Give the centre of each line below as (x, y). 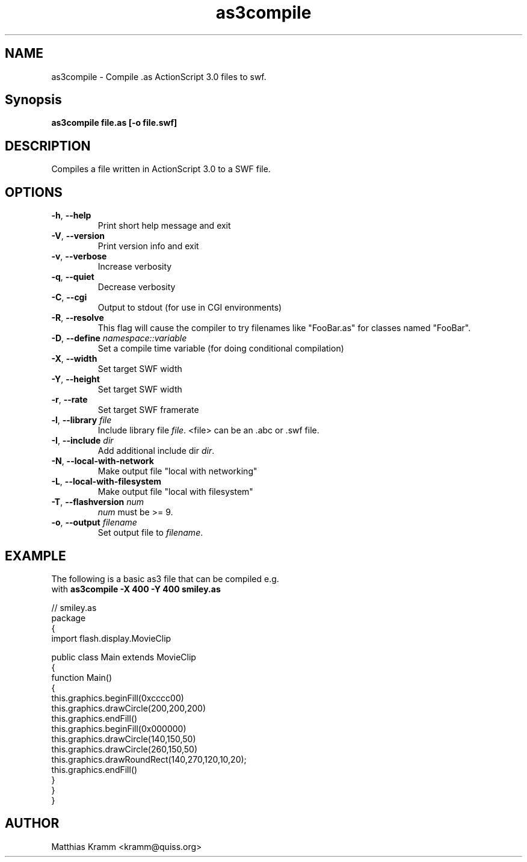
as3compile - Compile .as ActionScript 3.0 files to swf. (159, 76)
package (69, 618)
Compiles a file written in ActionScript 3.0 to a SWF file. (161, 169)
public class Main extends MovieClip (124, 657)
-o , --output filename (94, 522)
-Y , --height (76, 379)
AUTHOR (32, 823)
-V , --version (78, 236)
